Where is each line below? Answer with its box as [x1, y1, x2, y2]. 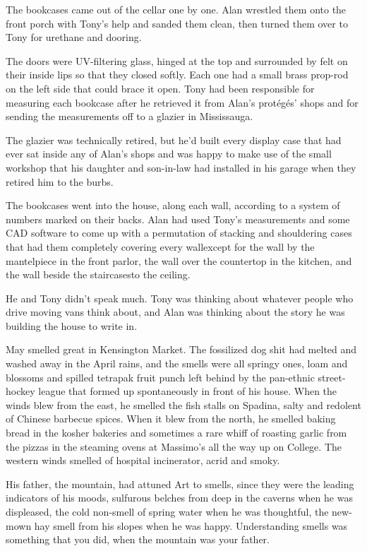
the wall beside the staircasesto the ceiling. [6, 267, 191, 282]
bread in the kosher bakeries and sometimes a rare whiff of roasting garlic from [6, 425, 347, 440]
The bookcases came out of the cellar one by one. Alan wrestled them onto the [6, 2, 347, 16]
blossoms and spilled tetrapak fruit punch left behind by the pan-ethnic [6, 369, 315, 384]
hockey [6, 384, 35, 398]
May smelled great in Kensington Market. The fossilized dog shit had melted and [6, 342, 357, 357]
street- [318, 369, 346, 384]
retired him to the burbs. [6, 174, 114, 189]
